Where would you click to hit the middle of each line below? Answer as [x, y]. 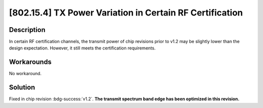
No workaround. [25, 74]
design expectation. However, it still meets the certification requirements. [82, 48]
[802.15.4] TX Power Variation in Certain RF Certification [126, 13]
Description [27, 30]
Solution [22, 87]
